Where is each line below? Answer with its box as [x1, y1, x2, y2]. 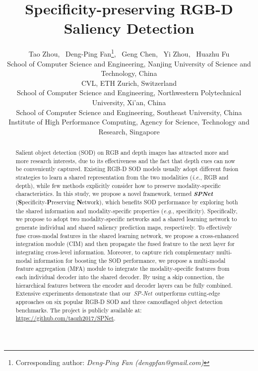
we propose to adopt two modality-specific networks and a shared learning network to [15, 215, 237, 223]
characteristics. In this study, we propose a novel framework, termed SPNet [15, 189, 213, 198]
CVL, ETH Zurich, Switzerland [81, 77, 177, 88]
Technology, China [101, 68, 157, 78]
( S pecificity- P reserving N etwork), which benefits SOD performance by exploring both [15, 198, 238, 207]
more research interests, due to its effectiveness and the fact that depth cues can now [15, 156, 235, 165]
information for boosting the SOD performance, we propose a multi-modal [33, 256, 226, 264]
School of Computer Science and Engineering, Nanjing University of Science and [7, 58, 251, 68]
